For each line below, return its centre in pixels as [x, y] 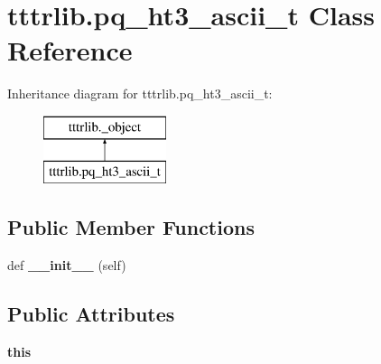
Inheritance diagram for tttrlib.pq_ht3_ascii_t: [140, 93]
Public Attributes [91, 314]
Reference [70, 50]
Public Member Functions [131, 227]
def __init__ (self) [67, 265]
